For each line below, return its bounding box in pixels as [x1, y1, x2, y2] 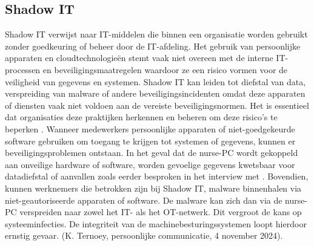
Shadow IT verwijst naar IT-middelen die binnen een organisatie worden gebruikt [5, 28, 308, 40]
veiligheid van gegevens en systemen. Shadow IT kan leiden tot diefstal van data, [5, 75, 306, 88]
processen [5, 63, 41, 76]
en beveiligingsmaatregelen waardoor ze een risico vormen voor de [42, 63, 288, 76]
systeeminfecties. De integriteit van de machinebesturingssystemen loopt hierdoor [5, 217, 307, 230]
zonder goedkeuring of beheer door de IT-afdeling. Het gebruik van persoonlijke [5, 39, 301, 52]
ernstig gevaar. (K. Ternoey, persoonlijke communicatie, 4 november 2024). [5, 229, 283, 242]
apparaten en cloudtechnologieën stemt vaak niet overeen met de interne [5, 51, 273, 64]
